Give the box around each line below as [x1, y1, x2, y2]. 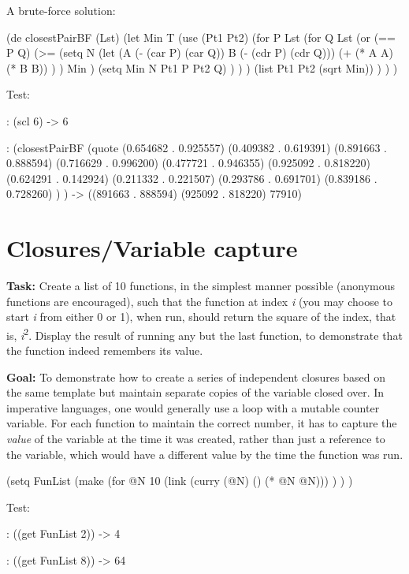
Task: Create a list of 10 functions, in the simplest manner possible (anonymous [6, 278, 396, 294]
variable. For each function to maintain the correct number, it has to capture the [6, 415, 397, 431]
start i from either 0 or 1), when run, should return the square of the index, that [6, 308, 396, 325]
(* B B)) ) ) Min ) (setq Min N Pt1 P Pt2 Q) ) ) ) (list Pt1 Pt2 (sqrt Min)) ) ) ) [6, 59, 398, 76]
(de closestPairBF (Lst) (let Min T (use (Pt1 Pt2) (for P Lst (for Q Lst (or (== [6, 28, 396, 45]
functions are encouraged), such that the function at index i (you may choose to [6, 293, 392, 309]
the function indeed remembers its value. [6, 342, 203, 359]
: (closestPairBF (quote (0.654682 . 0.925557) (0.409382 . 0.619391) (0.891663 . [6, 139, 387, 155]
